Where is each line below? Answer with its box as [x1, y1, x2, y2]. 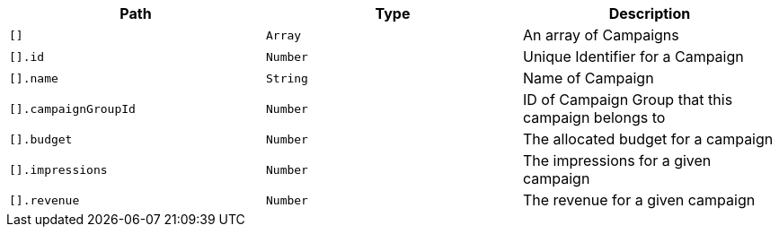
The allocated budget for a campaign [522, 130, 774, 148]
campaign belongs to [522, 108, 666, 126]
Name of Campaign [522, 69, 654, 87]
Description [608, 4, 691, 22]
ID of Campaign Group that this [522, 91, 733, 108]
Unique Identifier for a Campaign [522, 48, 744, 65]
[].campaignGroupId [9, 101, 136, 116]
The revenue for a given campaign [522, 191, 756, 209]
